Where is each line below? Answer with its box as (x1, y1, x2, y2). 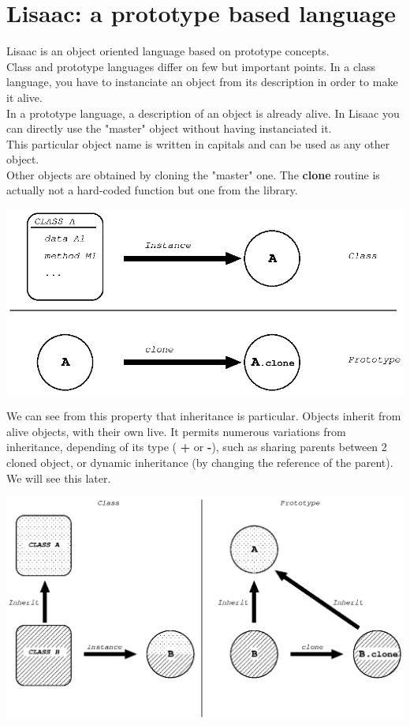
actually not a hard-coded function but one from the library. (6, 182, 298, 198)
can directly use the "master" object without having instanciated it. (6, 120, 332, 137)
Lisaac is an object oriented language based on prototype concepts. (6, 43, 330, 59)
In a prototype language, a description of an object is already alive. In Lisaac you (6, 104, 400, 121)
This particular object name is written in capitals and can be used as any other (6, 135, 390, 152)
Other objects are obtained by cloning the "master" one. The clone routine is (6, 166, 380, 182)
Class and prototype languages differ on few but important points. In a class (6, 58, 376, 74)
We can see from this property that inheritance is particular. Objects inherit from (6, 408, 401, 424)
